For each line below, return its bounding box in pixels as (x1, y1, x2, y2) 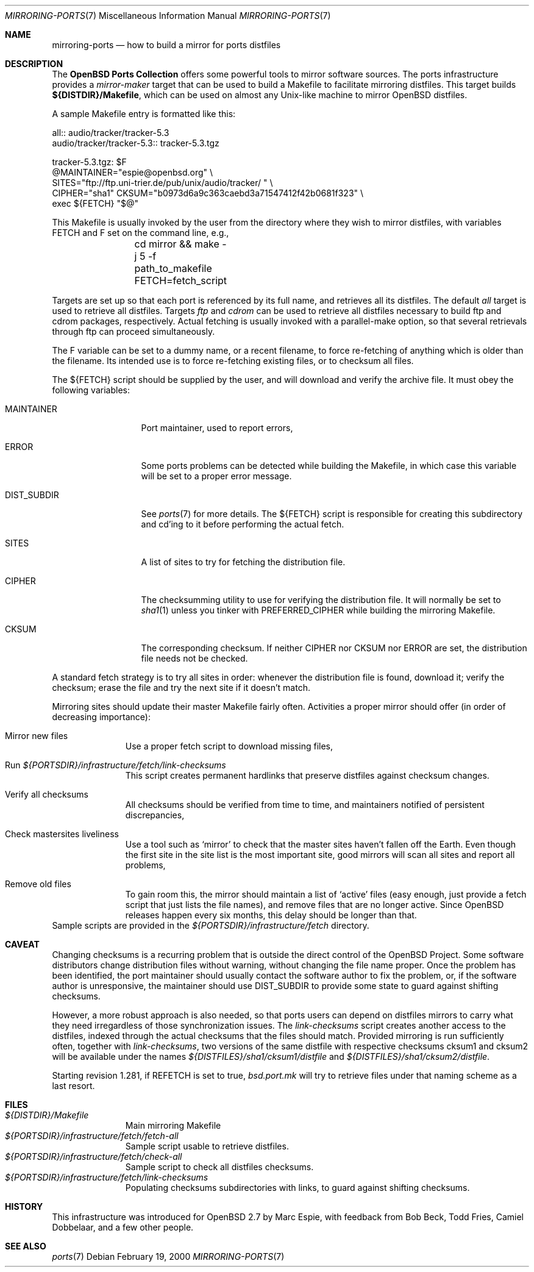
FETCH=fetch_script (134, 274, 227, 287)
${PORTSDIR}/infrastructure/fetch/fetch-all (5, 1131, 179, 1141)
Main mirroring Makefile (125, 1120, 221, 1131)
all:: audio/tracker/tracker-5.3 (52, 127, 169, 138)
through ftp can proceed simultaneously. (52, 326, 215, 337)
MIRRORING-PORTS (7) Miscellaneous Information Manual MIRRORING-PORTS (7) (5, 10, 331, 21)
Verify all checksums (5, 789, 88, 799)
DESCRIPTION (5, 59, 63, 69)
